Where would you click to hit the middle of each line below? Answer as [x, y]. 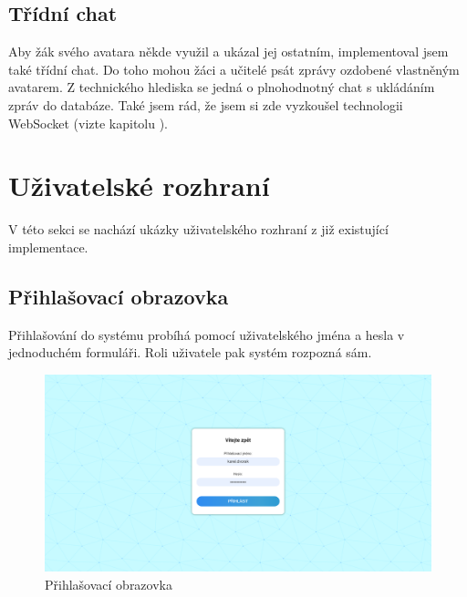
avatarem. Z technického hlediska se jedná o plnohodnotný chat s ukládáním [222, 87]
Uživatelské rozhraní [139, 185]
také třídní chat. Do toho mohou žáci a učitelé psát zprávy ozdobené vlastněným [234, 69]
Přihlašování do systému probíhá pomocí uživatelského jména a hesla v [207, 334]
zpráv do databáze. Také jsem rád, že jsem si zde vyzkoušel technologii [206, 104]
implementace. [48, 247]
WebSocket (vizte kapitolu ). [88, 123]
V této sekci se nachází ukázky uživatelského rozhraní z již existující [198, 229]
